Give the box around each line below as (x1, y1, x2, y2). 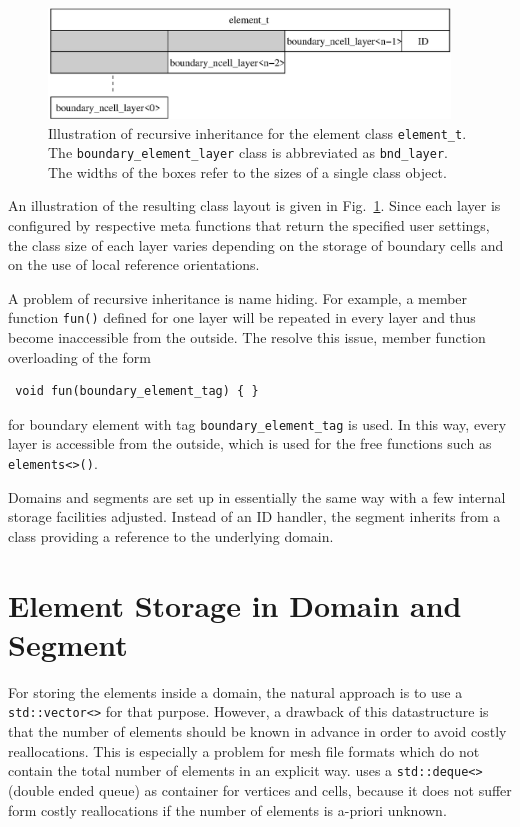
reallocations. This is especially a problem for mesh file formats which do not (8, 740, 480, 761)
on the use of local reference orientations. (8, 254, 260, 275)
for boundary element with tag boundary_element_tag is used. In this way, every (8, 413, 507, 434)
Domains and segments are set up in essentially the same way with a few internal (8, 486, 506, 507)
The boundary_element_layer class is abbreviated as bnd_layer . (48, 142, 449, 163)
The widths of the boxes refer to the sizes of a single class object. (48, 161, 447, 182)
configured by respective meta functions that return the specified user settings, (8, 215, 490, 236)
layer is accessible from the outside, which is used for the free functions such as (8, 433, 492, 454)
